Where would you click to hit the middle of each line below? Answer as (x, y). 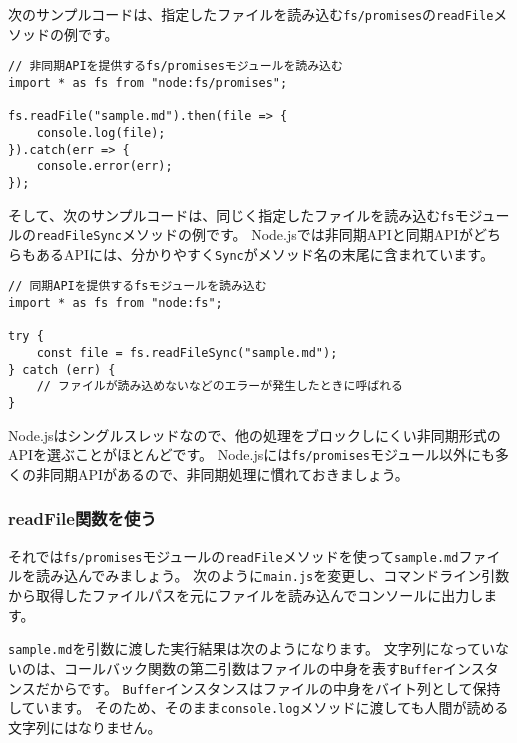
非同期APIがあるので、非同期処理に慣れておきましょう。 (222, 473)
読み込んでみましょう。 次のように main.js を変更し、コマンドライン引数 (272, 575)
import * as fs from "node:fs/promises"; (148, 82)
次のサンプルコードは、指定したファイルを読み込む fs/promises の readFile (251, 14)
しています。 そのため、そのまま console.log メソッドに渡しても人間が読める (258, 707)
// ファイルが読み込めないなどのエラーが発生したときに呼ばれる (219, 386)
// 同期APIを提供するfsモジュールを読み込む (137, 286)
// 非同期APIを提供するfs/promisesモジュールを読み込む (175, 66)
